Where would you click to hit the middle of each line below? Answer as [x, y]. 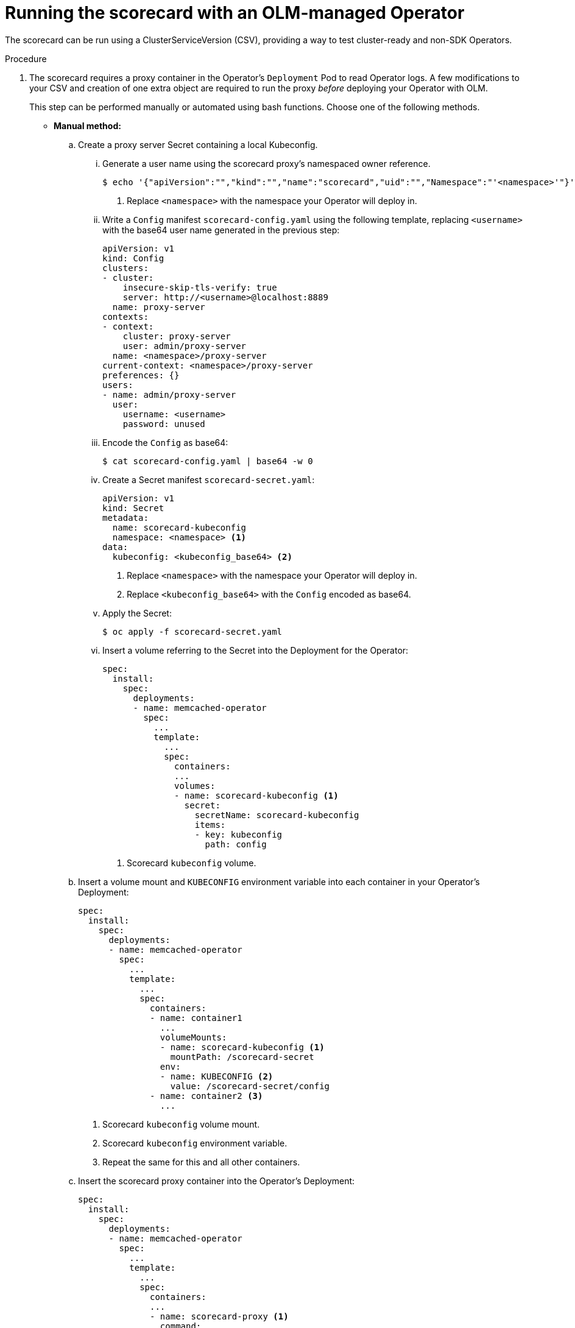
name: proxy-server [159, 307]
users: [118, 385]
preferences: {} [141, 375]
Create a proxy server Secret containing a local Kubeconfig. [198, 144]
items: [210, 825]
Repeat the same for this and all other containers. [201, 1162]
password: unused [164, 424]
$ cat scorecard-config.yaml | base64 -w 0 [208, 461]
